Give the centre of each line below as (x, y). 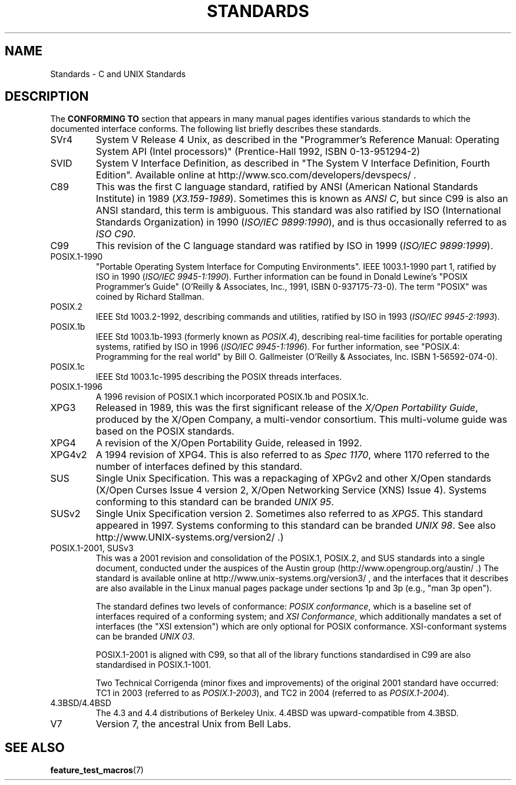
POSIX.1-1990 (77, 257)
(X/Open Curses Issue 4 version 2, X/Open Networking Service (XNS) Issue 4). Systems (291, 490)
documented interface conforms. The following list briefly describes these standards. (216, 129)
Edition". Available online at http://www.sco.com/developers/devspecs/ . (256, 175)
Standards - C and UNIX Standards (118, 74)
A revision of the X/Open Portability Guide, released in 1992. (229, 443)
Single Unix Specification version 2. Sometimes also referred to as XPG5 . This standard (289, 514)
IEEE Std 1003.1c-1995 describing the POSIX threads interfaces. (219, 377)
